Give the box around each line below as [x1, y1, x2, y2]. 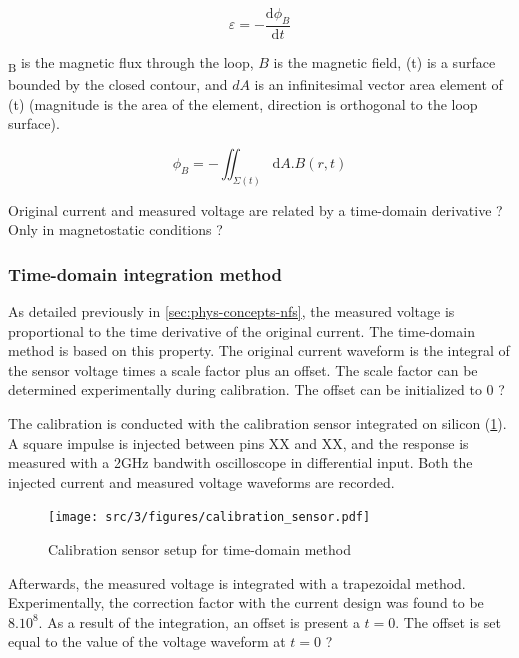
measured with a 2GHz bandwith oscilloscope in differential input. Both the [8, 452, 473, 473]
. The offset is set [395, 611, 501, 632]
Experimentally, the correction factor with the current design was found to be [8, 592, 484, 613]
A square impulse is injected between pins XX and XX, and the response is [8, 432, 469, 453]
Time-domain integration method [8, 261, 282, 286]
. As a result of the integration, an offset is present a [38, 611, 360, 632]
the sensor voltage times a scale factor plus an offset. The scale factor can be [8, 359, 478, 380]
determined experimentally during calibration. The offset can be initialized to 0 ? [8, 379, 505, 400]
